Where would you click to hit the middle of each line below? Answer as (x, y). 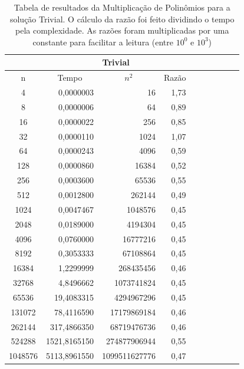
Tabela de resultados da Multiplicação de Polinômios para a (122, 7)
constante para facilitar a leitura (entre (103, 42)
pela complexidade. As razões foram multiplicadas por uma (122, 30)
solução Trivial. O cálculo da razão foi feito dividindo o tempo (122, 19)
